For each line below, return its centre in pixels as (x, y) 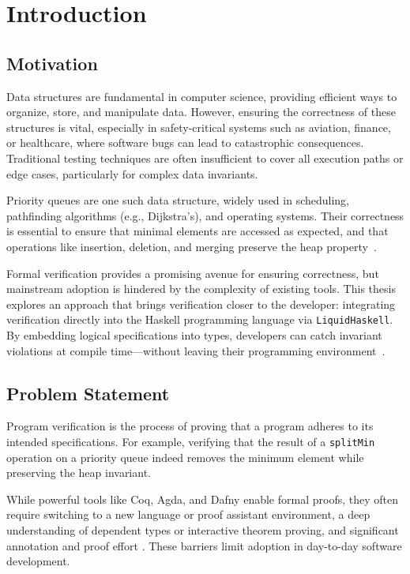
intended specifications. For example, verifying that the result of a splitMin (191, 441)
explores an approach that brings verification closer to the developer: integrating (201, 304)
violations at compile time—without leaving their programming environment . (196, 350)
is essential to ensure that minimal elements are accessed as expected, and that (197, 231)
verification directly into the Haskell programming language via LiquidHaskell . (200, 319)
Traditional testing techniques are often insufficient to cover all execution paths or (205, 158)
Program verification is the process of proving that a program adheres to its (190, 426)
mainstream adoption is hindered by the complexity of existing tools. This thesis (201, 289)
